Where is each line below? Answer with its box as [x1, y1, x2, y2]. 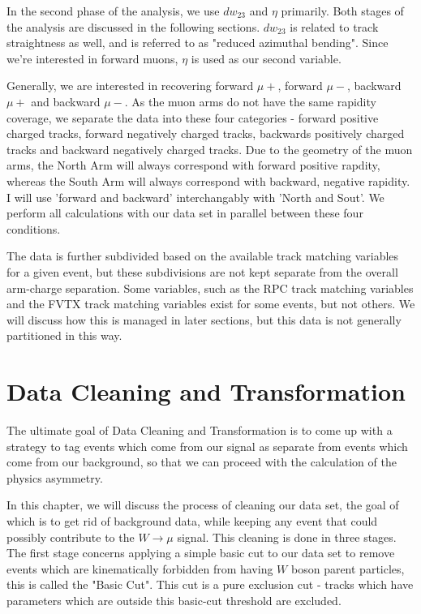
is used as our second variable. [191, 49, 342, 67]
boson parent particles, [290, 560, 405, 577]
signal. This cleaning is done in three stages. [177, 528, 397, 545]
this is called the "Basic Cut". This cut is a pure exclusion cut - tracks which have [6, 576, 414, 593]
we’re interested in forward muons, [6, 49, 178, 67]
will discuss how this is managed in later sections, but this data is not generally [6, 311, 402, 328]
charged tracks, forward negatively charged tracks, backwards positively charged [6, 125, 405, 142]
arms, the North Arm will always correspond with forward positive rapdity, [6, 157, 380, 174]
